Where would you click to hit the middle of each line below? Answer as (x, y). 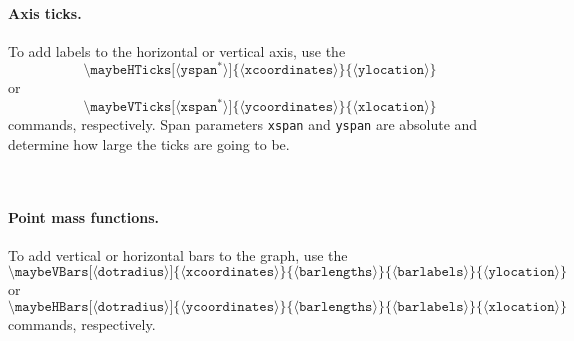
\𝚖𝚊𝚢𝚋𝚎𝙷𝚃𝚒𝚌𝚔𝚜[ (129, 70)
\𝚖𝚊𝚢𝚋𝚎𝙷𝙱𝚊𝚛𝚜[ (50, 306)
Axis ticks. (45, 12)
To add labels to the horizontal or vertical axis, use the (177, 50)
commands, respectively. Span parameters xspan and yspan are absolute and (243, 124)
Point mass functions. (84, 216)
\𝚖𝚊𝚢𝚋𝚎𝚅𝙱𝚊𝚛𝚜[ (50, 272)
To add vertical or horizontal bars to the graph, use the (178, 254)
